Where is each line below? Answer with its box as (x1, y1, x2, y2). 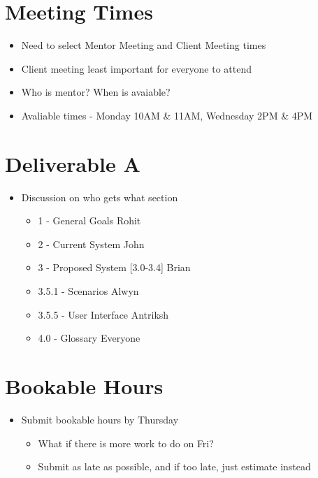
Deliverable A (5, 149, 140, 178)
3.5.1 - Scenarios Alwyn (38, 284, 139, 298)
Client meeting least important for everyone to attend (21, 61, 252, 75)
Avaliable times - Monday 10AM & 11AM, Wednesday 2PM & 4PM (21, 108, 313, 122)
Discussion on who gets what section (21, 189, 178, 204)
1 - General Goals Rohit (38, 213, 141, 228)
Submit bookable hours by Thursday (21, 412, 179, 426)
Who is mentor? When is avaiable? (21, 85, 171, 99)
